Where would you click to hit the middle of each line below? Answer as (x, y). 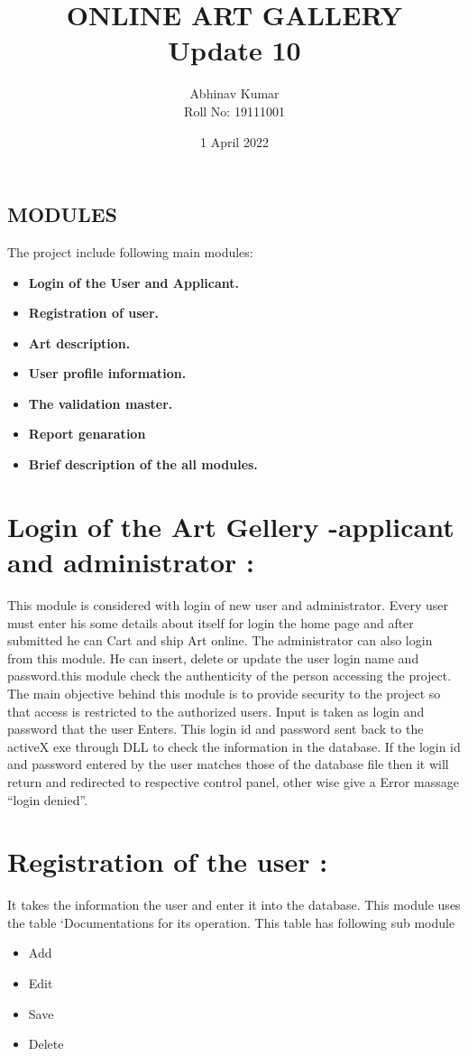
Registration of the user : (168, 861)
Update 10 (234, 50)
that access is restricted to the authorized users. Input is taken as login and (216, 711)
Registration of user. (94, 313)
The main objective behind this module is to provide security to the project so (224, 693)
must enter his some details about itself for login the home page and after (211, 622)
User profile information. (107, 373)
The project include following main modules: (130, 251)
